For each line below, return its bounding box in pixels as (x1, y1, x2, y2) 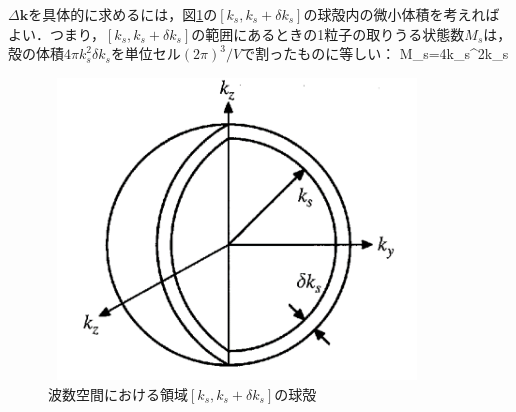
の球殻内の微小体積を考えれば (303, 4, 500, 24)
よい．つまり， (8, 23, 106, 44)
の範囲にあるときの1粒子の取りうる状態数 (191, 23, 465, 44)
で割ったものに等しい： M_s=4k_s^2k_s (241, 43, 509, 64)
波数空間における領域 (48, 383, 188, 404)
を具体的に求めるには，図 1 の (28, 4, 218, 24)
